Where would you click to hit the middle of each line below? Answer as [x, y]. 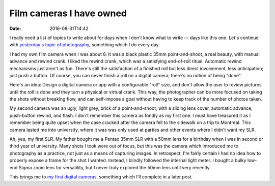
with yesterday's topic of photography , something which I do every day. [85, 45]
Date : [15, 28]
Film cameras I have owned [68, 13]
